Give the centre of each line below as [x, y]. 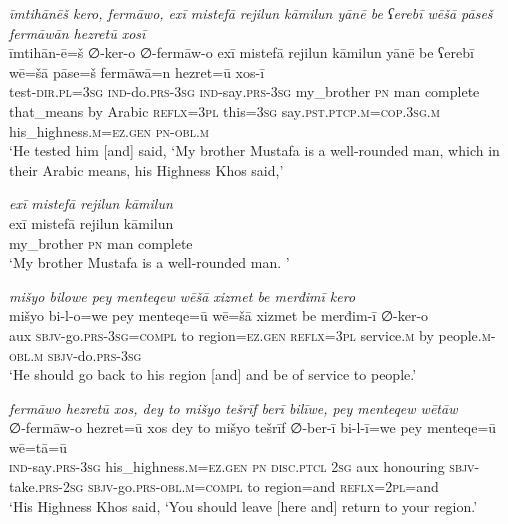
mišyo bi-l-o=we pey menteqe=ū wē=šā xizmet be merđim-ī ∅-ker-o [219, 315]
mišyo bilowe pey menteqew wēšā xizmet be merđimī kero [182, 295]
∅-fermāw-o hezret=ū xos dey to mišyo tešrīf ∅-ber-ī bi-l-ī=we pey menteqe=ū [253, 427]
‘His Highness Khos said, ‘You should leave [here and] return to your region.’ [243, 505]
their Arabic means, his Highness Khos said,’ [146, 169]
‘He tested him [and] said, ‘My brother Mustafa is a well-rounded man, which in [254, 150]
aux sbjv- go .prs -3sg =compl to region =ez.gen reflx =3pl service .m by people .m [250, 334]
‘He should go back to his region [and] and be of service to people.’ [213, 374]
